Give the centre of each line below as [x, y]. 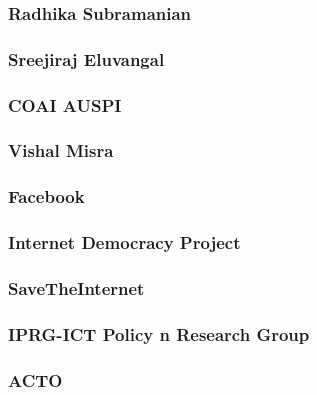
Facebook [46, 196]
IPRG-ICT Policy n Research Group [159, 333]
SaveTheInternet [76, 287]
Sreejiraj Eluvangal [86, 58]
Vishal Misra [61, 150]
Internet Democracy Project [124, 242]
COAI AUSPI [65, 104]
